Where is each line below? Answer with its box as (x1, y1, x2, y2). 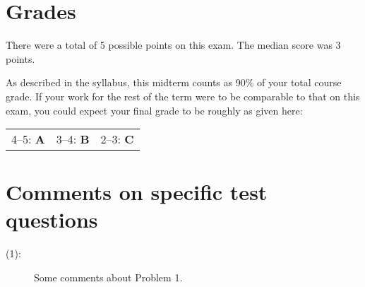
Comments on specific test (6, 177, 268, 206)
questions (6, 205, 98, 234)
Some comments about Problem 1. (34, 270, 183, 284)
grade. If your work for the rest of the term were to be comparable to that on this (6, 88, 360, 103)
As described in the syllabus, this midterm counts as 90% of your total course (6, 75, 342, 90)
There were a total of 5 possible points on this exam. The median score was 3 (6, 37, 341, 52)
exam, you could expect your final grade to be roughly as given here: (6, 102, 303, 117)
